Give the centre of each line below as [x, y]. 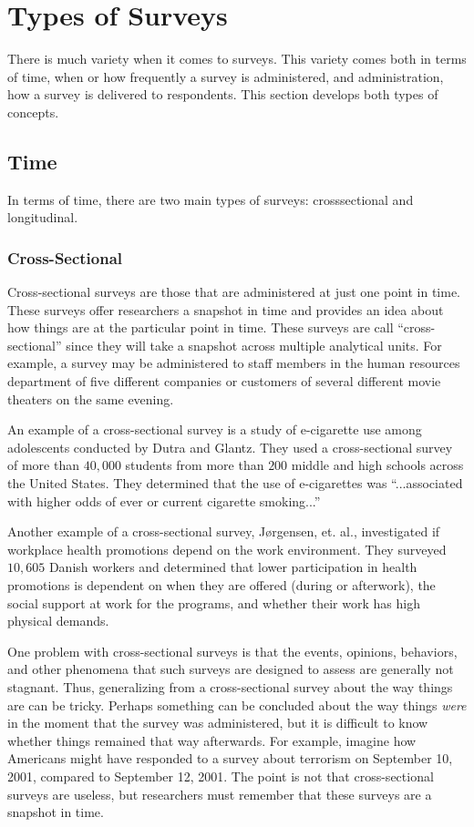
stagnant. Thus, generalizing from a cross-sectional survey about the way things [230, 686]
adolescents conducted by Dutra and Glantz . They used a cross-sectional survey [230, 447]
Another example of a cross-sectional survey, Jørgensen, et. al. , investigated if [224, 531]
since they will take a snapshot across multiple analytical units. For [254, 345]
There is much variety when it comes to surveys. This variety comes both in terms [237, 59]
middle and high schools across [377, 465]
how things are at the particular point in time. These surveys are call [201, 327]
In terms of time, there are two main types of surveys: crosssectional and [211, 199]
